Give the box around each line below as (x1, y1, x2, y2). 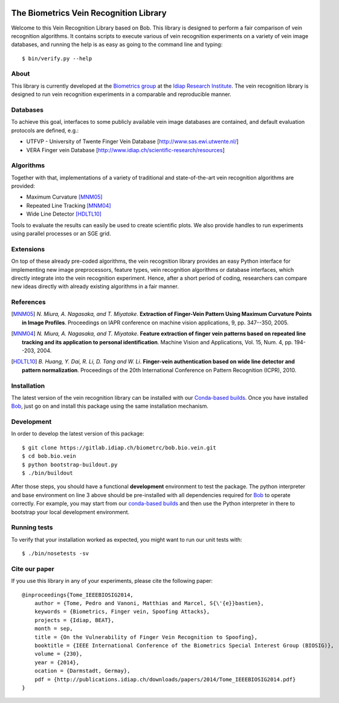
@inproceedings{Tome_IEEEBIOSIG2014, (22, 591, 134, 598)
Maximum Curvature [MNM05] (26, 193, 103, 201)
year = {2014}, (34, 659, 80, 666)
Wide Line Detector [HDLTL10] (26, 210, 102, 217)
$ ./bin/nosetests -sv (22, 550, 89, 557)
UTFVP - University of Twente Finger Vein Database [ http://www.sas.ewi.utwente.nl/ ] (26, 138, 239, 145)
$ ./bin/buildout (22, 470, 73, 477)
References (11, 298, 46, 306)
